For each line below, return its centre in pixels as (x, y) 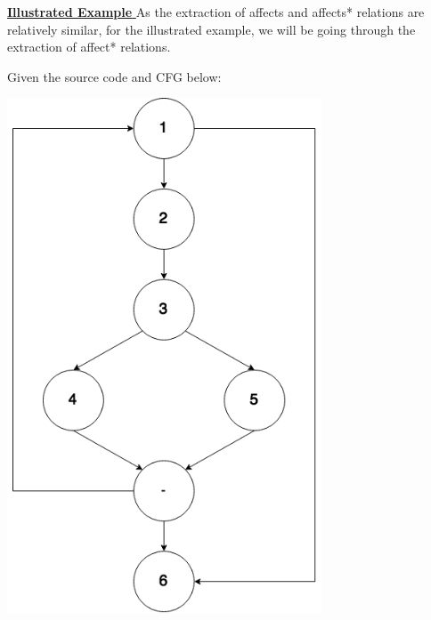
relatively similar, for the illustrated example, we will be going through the (211, 29)
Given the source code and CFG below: (114, 76)
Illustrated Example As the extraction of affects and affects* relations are (216, 12)
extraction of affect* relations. (89, 47)
